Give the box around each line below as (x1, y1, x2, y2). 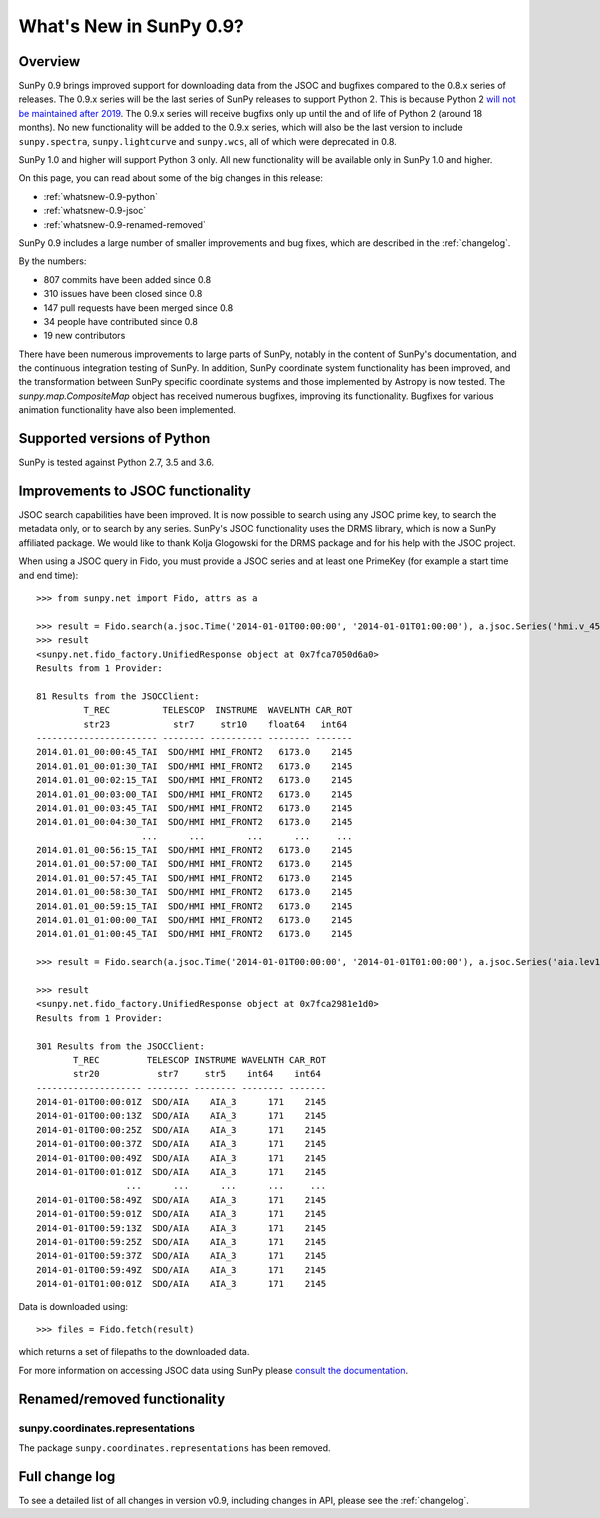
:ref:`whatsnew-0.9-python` (43, 190, 159, 202)
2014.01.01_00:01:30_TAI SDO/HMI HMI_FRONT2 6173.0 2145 (36, 760, 353, 772)
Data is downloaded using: (18, 1300, 129, 1312)
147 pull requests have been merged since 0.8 (43, 301, 234, 314)
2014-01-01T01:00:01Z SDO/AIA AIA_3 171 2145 (36, 1278, 327, 1290)
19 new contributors (43, 330, 126, 342)
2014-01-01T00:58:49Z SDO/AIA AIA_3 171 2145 (36, 1194, 327, 1205)
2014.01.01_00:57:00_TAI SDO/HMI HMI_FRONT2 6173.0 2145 (36, 858, 353, 870)
